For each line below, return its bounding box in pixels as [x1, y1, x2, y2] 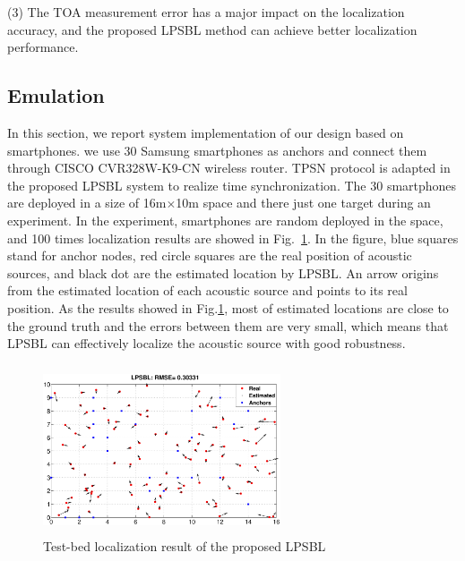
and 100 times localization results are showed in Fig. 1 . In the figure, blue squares [7, 228, 459, 247]
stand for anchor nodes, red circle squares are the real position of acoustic [7, 246, 412, 265]
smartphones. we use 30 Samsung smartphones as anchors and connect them [7, 140, 427, 159]
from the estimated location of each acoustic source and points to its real [7, 281, 408, 300]
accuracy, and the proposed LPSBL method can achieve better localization [7, 20, 418, 38]
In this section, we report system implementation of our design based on [7, 123, 404, 141]
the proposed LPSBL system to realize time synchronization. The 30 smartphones [7, 175, 457, 194]
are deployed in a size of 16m [7, 193, 167, 212]
